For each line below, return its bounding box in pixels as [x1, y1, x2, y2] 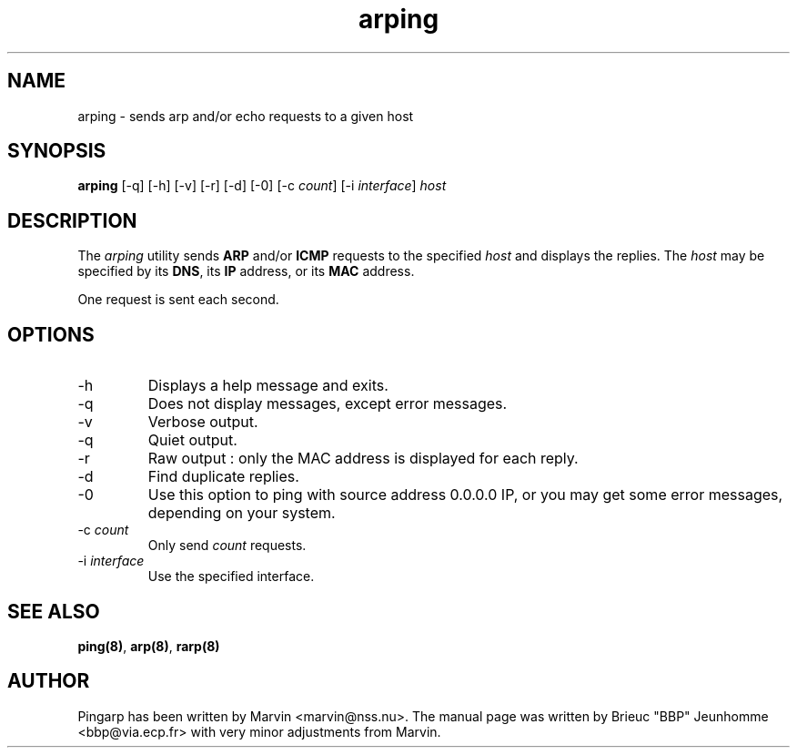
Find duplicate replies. [147, 467, 299, 486]
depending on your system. [147, 504, 336, 523]
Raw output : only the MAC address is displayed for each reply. [147, 449, 579, 468]
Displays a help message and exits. [147, 376, 388, 395]
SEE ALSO [7, 599, 100, 623]
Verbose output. [147, 413, 258, 432]
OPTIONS [7, 322, 95, 346]
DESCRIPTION [7, 209, 137, 232]
